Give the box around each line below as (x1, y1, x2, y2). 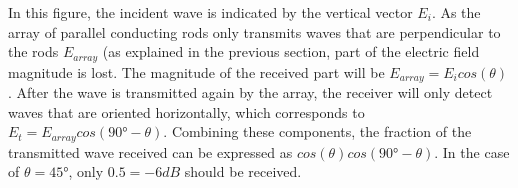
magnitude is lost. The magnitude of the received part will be (8, 61, 385, 82)
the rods (8, 41, 59, 62)
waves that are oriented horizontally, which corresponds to (8, 101, 365, 122)
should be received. (184, 161, 302, 182)
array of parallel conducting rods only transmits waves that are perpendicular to (8, 21, 501, 42)
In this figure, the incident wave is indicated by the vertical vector (8, 2, 413, 22)
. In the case (434, 141, 510, 162)
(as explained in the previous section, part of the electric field (102, 41, 480, 62)
